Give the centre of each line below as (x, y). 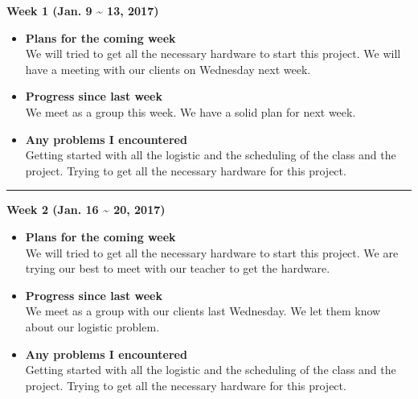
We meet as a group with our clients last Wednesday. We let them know (203, 311)
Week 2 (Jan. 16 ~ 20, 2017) (86, 210)
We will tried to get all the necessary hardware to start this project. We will (213, 53)
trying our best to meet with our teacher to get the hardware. (178, 268)
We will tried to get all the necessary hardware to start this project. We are (212, 252)
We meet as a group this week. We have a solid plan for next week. (191, 111)
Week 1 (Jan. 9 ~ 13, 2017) (83, 10)
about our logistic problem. (92, 326)
